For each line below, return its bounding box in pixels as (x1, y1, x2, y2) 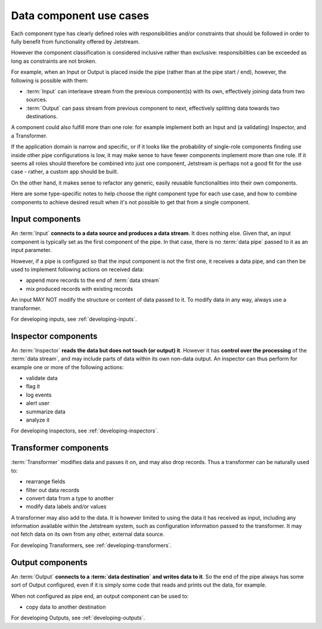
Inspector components (11, 331, 98, 341)
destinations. (26, 113, 58, 120)
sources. (26, 96, 48, 103)
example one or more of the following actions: (11, 363, 124, 370)
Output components (11, 557, 88, 567)
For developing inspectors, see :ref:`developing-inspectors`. (11, 427, 159, 434)
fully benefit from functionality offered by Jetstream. (11, 38, 140, 45)
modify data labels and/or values (26, 503, 107, 510)
